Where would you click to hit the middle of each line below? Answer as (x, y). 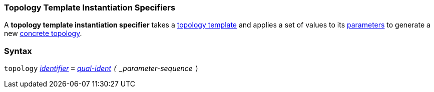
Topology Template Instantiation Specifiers (90, 7)
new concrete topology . (43, 33)
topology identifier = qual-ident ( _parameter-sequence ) (102, 68)
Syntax (18, 51)
